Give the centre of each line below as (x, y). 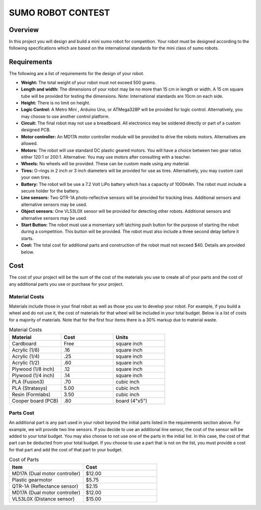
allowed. (29, 143)
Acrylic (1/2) (26, 362)
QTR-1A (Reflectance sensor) (45, 486)
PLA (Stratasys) (30, 388)
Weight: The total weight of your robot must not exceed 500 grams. (89, 82)
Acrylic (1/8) (26, 350)
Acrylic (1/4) (26, 356)
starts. (27, 238)
